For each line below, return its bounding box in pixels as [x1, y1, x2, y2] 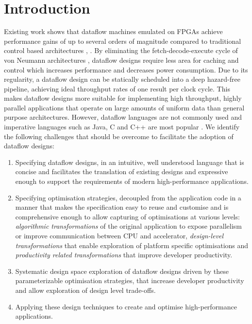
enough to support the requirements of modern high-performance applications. [15, 176, 249, 186]
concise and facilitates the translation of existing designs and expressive [15, 166, 228, 177]
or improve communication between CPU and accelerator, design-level [15, 231, 224, 240]
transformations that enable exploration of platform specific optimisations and [15, 240, 249, 250]
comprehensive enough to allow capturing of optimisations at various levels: [15, 211, 240, 221]
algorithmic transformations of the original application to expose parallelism [15, 221, 242, 231]
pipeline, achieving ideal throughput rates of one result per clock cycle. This [4, 83, 230, 93]
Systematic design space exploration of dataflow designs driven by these [15, 266, 229, 276]
